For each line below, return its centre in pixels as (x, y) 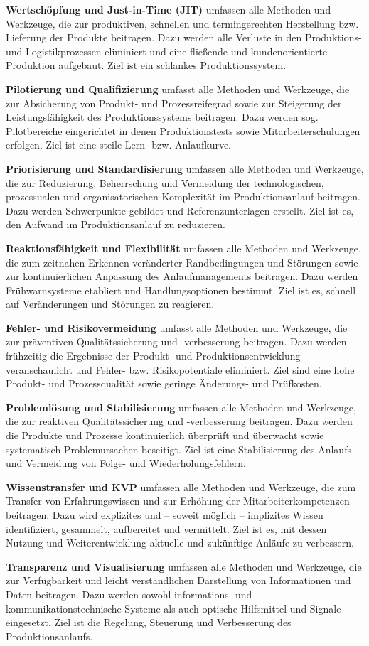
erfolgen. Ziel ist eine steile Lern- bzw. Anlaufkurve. (119, 145)
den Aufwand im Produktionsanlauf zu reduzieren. (116, 224)
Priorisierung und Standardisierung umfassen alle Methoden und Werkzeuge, (185, 168)
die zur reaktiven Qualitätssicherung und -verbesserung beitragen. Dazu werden (179, 421)
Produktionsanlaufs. (49, 636)
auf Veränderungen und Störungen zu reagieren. (110, 304)
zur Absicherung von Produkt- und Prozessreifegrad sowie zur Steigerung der (174, 103)
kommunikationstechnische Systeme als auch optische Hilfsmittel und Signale (173, 608)
